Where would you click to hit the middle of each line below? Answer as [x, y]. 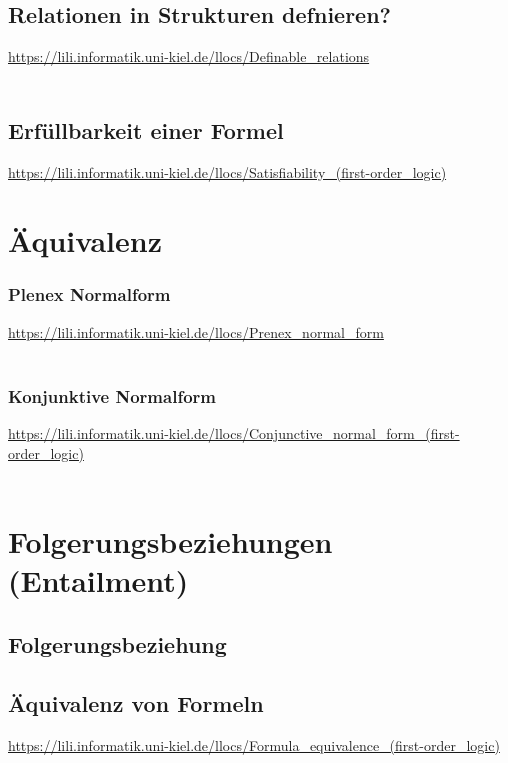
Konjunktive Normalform [112, 395]
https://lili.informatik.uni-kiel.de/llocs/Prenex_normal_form [196, 331]
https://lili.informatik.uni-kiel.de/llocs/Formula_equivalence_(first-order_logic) [254, 744]
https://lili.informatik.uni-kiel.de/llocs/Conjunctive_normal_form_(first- [234, 433]
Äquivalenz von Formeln [136, 702]
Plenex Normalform [89, 294]
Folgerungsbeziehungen [170, 541]
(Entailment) [98, 580]
